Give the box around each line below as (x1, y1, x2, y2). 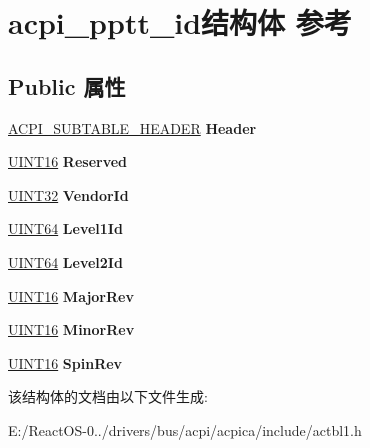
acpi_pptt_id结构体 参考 (8, 2, 352, 43)
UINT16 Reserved (8, 151, 128, 172)
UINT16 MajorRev (8, 285, 134, 306)
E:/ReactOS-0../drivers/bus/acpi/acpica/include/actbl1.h (8, 419, 362, 440)
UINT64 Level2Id (8, 251, 123, 272)
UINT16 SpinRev (8, 352, 123, 373)
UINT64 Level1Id (8, 218, 123, 239)
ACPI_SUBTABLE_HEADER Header (8, 117, 257, 138)
